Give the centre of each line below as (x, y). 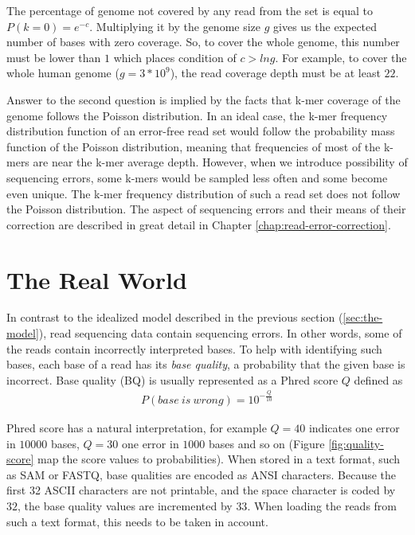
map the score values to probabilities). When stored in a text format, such (219, 459)
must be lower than (54, 57)
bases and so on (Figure (267, 443)
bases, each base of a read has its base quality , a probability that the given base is (206, 364)
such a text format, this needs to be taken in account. (137, 521)
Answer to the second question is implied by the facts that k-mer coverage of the (204, 99)
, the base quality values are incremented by (125, 505)
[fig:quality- (356, 443)
